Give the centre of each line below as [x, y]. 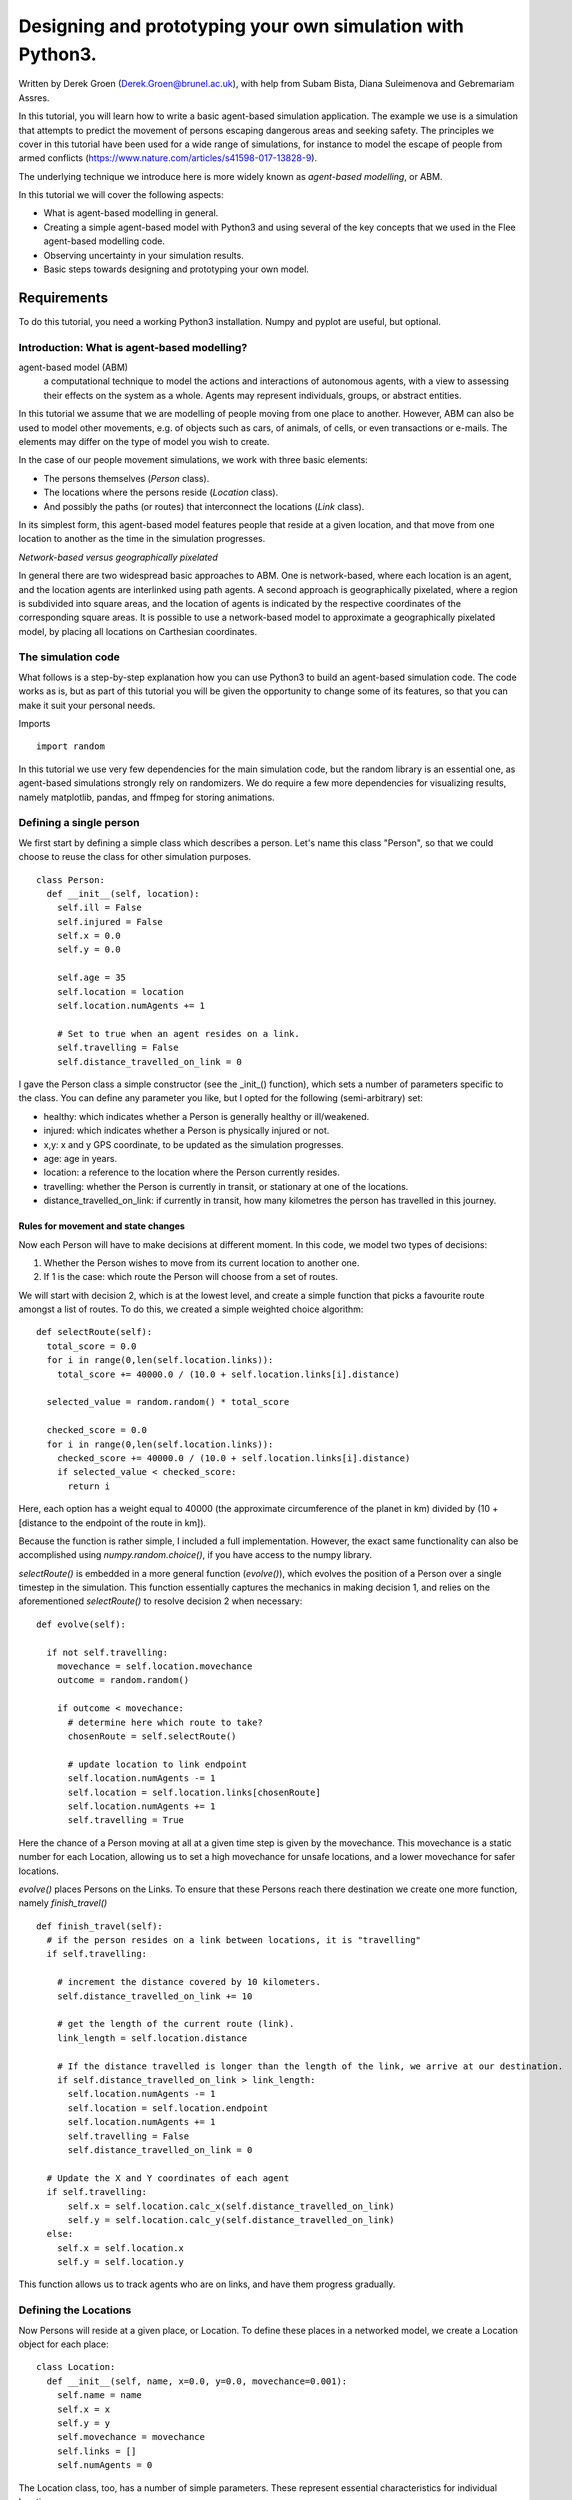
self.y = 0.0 [88, 949]
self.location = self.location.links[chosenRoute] [194, 1792]
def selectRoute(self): [94, 1332]
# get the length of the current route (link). [175, 2024]
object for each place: [63, 2344]
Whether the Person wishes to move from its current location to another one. [201, 1262]
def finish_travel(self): [100, 1926]
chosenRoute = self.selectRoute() [152, 1736]
